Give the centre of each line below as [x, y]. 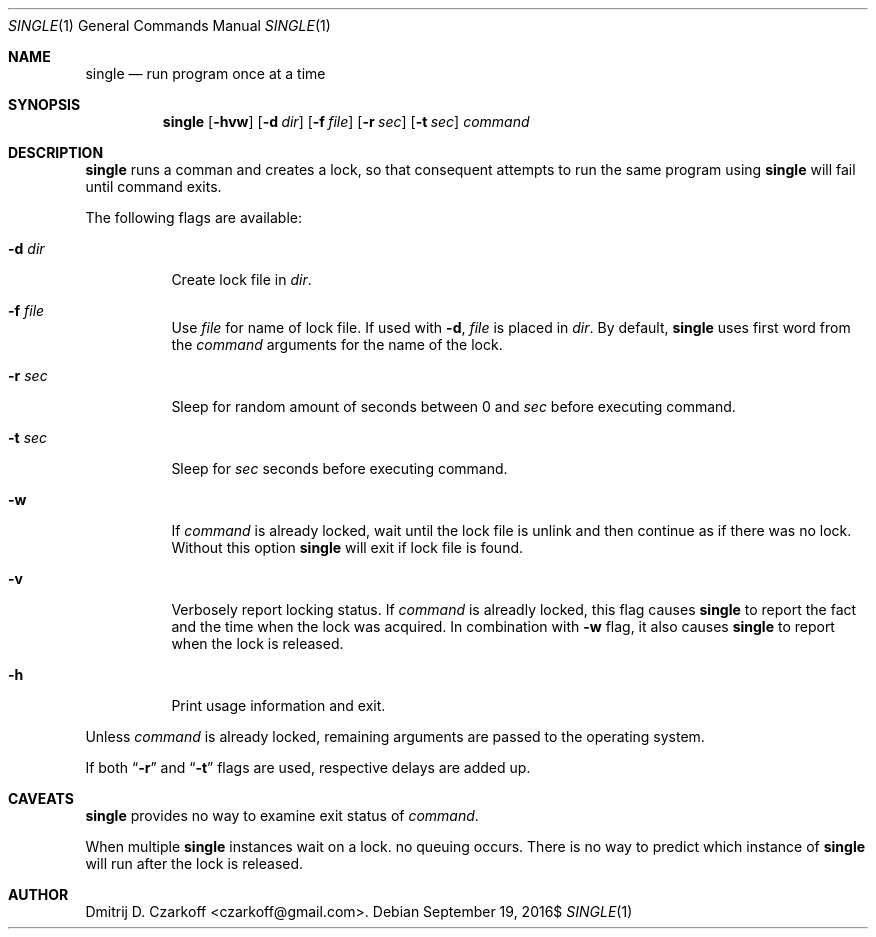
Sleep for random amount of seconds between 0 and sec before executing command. [453, 406]
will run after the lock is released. [194, 863]
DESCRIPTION [56, 152]
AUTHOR [38, 894]
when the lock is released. [257, 643]
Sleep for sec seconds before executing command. [339, 468]
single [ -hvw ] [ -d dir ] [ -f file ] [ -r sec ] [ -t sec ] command [346, 121]
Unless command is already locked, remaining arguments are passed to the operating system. [395, 736]
